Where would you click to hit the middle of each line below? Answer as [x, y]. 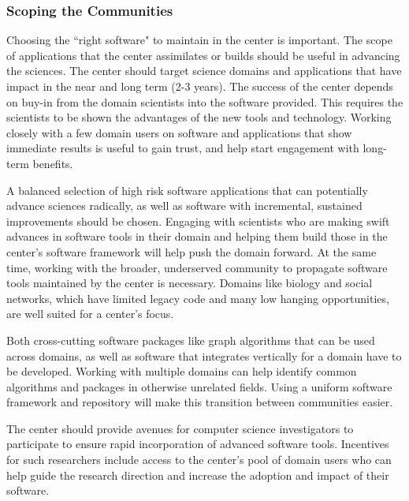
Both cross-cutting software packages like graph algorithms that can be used [191, 340]
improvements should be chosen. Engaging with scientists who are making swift [198, 221]
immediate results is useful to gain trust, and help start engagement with [183, 148]
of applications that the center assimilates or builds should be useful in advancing [203, 55]
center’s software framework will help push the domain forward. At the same [191, 251]
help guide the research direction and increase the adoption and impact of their [198, 475]
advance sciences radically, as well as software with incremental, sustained [184, 206]
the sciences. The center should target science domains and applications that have [204, 71]
